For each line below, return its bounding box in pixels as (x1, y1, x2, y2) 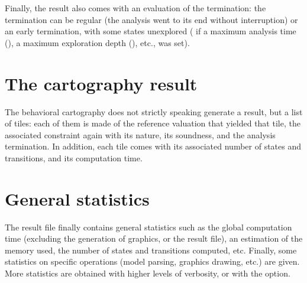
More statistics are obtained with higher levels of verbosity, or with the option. (5, 266, 290, 279)
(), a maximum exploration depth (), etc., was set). (5, 36, 190, 48)
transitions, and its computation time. (5, 151, 143, 164)
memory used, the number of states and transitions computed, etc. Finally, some (5, 243, 297, 256)
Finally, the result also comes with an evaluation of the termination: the (5, 2, 266, 14)
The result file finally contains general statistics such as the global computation (5, 220, 292, 233)
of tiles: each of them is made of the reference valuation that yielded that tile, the (5, 117, 300, 129)
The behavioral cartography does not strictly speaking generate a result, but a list (5, 105, 303, 118)
